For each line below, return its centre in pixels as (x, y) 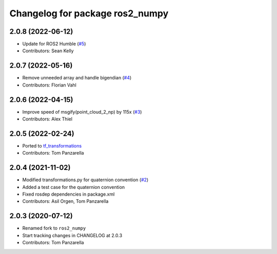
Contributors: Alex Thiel (47, 119)
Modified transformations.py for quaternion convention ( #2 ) (85, 180)
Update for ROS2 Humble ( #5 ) (54, 44)
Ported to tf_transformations (52, 145)
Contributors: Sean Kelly (48, 51)
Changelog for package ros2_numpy (89, 13)
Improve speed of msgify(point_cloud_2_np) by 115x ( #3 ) (82, 112)
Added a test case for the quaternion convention (74, 187)
